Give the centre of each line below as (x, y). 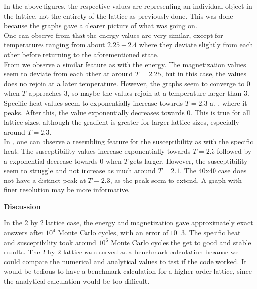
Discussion (22, 206)
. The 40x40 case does (213, 170)
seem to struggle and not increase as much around (80, 170)
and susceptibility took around (50, 242)
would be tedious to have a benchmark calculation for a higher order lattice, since (128, 271)
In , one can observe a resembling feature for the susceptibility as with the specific (128, 141)
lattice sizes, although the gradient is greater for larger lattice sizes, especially (122, 122)
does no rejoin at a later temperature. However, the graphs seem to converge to (124, 83)
